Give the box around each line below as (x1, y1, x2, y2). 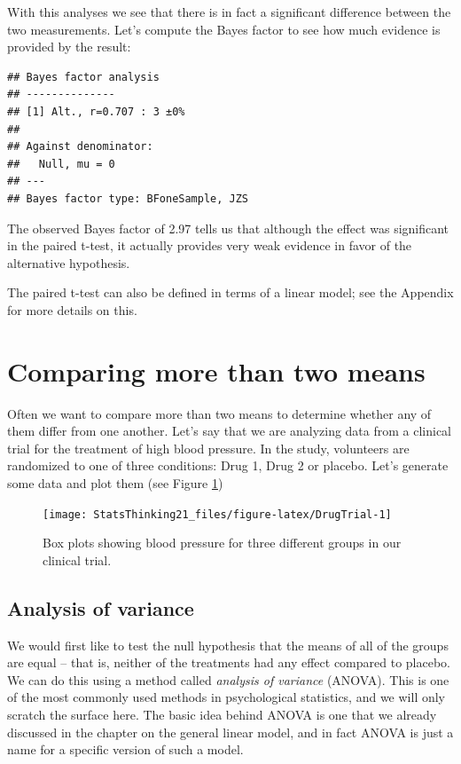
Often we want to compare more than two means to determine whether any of (7, 404, 432, 422)
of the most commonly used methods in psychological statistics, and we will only (7, 688, 446, 706)
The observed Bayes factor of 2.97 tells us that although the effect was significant (7, 218, 449, 237)
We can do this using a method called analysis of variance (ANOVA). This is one (7, 670, 449, 689)
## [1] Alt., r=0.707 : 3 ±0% (7, 105, 185, 118)
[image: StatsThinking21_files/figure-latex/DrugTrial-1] (43, 508, 392, 521)
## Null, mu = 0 (7, 157, 115, 170)
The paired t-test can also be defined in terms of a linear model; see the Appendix (7, 283, 454, 302)
